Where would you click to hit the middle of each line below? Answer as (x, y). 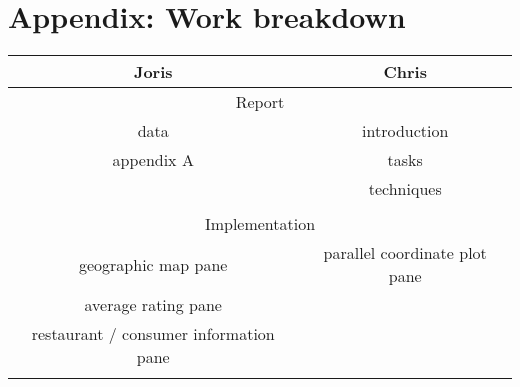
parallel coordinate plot (405, 253)
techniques (405, 189)
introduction (405, 131)
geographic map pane (153, 264)
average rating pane (153, 305)
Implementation (260, 224)
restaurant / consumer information (153, 334)
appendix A (153, 160)
